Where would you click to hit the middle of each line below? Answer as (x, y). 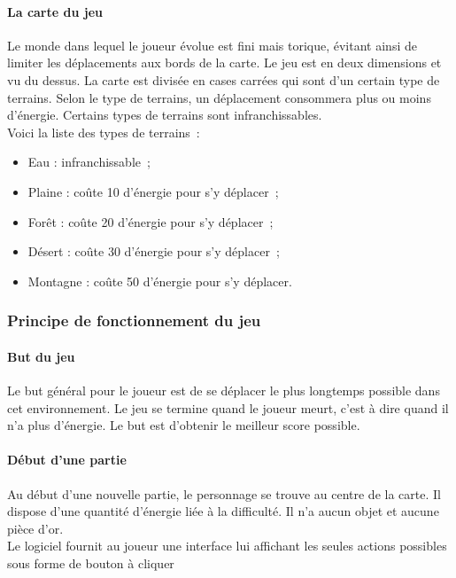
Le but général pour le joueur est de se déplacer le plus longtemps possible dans (224, 390)
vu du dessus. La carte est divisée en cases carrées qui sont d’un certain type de (224, 79)
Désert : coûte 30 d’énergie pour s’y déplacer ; (154, 251)
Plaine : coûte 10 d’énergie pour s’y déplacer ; (153, 191)
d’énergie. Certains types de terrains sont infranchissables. (165, 115)
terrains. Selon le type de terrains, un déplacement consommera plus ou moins (219, 97)
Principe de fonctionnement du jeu (134, 320)
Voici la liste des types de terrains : (104, 132)
